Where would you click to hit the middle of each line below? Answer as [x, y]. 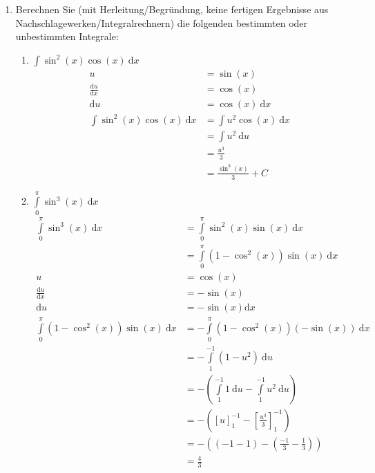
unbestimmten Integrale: [67, 36]
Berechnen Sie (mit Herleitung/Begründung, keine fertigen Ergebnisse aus [172, 9]
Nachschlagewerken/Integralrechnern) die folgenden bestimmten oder [162, 22]
